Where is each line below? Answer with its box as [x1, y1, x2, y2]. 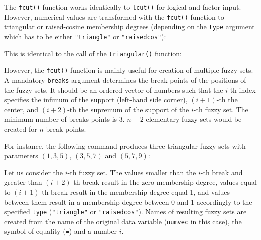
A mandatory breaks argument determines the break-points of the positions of [4, 74, 246, 85]
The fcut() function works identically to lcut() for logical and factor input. [4, 2, 241, 12]
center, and [4, 104, 39, 114]
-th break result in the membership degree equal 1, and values [39, 186, 230, 197]
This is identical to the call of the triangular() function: [4, 48, 182, 58]
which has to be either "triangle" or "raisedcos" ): [4, 31, 166, 41]
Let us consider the [4, 167, 63, 177]
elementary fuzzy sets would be [146, 114, 242, 124]
